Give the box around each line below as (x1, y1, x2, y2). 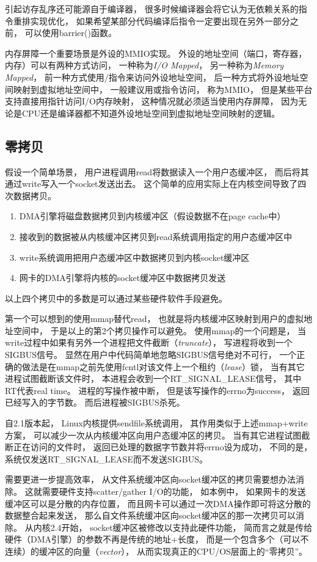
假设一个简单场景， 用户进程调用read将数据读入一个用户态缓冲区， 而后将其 (5, 165, 309, 178)
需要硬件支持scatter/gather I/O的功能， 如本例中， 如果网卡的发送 (42, 485, 306, 498)
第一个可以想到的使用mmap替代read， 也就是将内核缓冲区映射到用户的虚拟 (5, 312, 304, 325)
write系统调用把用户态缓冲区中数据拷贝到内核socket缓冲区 (19, 250, 250, 263)
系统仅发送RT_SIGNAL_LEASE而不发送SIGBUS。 (5, 452, 208, 465)
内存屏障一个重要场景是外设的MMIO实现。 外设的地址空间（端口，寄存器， (5, 46, 307, 59)
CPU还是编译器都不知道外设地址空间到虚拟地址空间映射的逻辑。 (21, 106, 280, 119)
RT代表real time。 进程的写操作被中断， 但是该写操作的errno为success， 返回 (5, 384, 310, 396)
